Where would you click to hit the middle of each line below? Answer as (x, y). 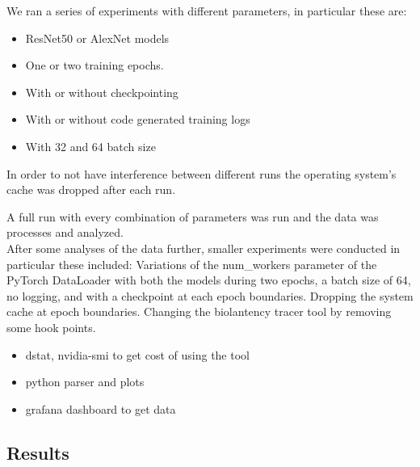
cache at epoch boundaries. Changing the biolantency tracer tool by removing (199, 311)
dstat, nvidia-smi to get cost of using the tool (137, 354)
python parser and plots (85, 382)
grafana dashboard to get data (101, 408)
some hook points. (51, 327)
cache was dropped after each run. (91, 189)
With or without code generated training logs (138, 119)
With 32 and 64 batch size (90, 146)
